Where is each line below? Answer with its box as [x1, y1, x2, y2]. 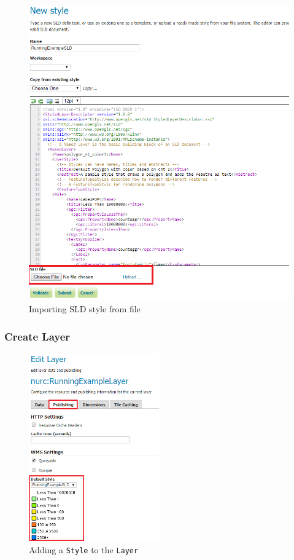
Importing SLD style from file [29, 302, 141, 315]
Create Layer [4, 328, 71, 344]
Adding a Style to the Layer [29, 543, 139, 556]
